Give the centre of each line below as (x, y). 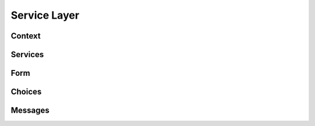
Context (26, 36)
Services (27, 55)
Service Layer (45, 15)
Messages (30, 111)
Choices (26, 92)
